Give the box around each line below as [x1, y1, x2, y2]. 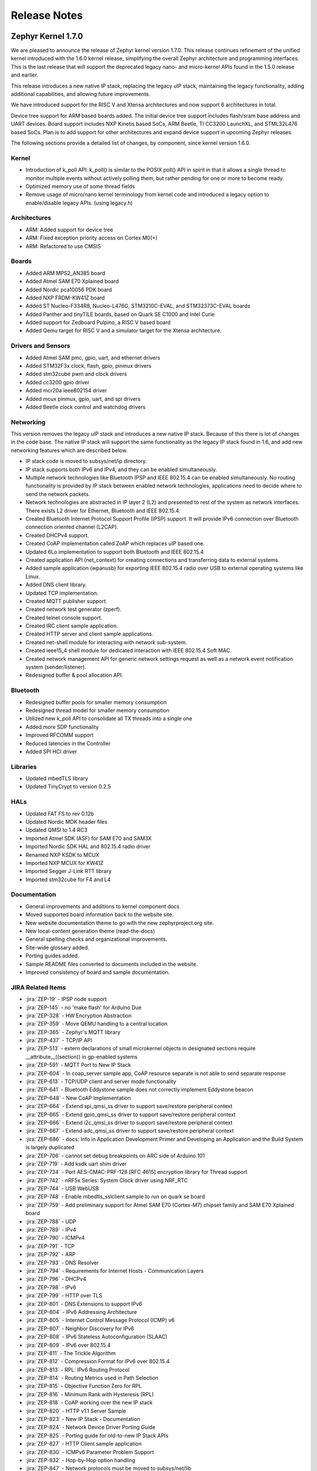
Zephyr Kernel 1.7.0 [11, 31, 83, 41]
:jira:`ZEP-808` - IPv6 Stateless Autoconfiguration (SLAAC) [25, 1333, 167, 1340]
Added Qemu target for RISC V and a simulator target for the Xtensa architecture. [25, 327, 222, 334]
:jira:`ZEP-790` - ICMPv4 [25, 1234, 85, 1242]
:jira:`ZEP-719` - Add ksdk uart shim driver [25, 1160, 127, 1167]
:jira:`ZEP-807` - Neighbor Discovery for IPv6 [25, 1324, 134, 1332]
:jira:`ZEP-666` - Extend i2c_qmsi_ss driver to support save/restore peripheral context [25, 1119, 233, 1126]
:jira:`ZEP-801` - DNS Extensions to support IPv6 [25, 1300, 143, 1307]
